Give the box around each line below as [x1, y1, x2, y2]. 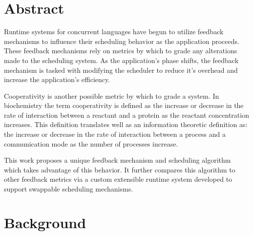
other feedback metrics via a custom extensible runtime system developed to [4, 174, 232, 184]
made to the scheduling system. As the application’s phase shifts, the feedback [4, 55, 239, 65]
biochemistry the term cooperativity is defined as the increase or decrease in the [4, 100, 244, 110]
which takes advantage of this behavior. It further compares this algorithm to [4, 164, 235, 174]
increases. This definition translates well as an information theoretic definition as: [4, 119, 248, 129]
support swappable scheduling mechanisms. [4, 184, 133, 194]
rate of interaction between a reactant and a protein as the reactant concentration [4, 109, 249, 120]
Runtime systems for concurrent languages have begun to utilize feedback [4, 26, 224, 37]
